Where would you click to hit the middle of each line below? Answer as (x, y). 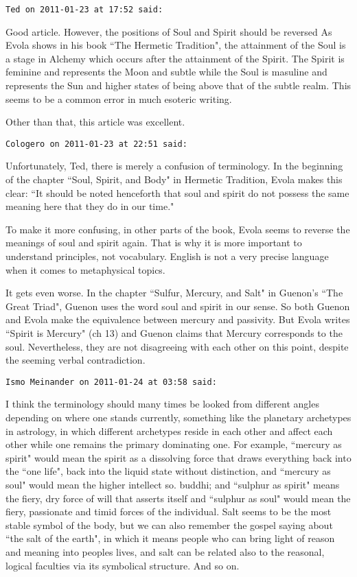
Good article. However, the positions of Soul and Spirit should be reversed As (169, 31)
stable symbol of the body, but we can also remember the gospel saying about (169, 525)
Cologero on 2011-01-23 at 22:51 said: (96, 144)
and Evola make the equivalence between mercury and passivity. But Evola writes (178, 319)
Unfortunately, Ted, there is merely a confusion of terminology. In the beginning (174, 166)
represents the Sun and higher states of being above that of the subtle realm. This (178, 85)
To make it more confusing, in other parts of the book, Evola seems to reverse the (178, 229)
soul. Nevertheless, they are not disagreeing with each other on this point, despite (177, 346)
